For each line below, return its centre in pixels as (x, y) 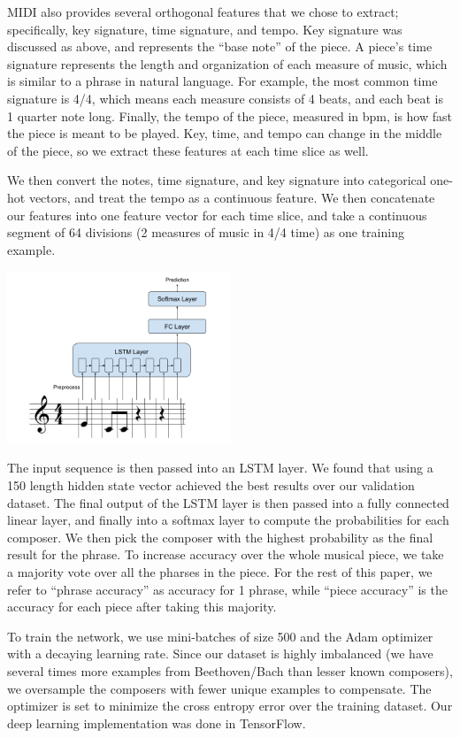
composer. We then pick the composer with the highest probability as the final (220, 537)
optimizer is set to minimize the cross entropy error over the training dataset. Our (230, 706)
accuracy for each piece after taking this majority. (142, 607)
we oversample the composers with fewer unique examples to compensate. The (219, 688)
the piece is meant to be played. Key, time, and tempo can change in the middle (225, 133)
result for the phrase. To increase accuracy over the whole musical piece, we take (226, 554)
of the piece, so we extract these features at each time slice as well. (188, 150)
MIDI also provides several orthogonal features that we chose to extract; (203, 12)
